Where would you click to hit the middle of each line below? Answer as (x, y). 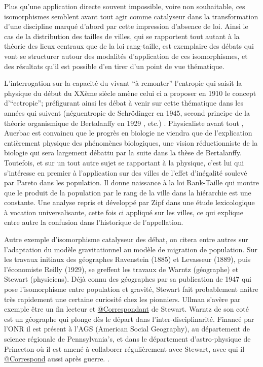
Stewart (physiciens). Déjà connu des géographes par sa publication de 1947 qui (128, 279)
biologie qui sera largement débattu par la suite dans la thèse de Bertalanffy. (123, 153)
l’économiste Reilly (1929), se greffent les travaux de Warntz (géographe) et (121, 269)
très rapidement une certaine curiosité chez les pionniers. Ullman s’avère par (122, 299)
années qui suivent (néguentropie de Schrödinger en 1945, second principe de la (127, 112)
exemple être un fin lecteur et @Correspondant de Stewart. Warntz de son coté (126, 309)
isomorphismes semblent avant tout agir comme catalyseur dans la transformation (131, 16)
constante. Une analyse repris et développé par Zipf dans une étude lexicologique (129, 202)
